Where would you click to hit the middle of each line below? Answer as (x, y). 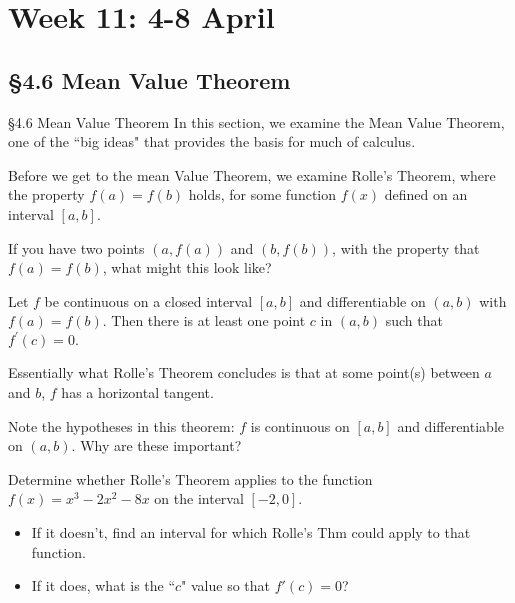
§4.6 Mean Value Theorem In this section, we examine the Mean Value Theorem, (256, 121)
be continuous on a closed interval (148, 300)
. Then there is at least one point (204, 320)
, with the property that (406, 247)
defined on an (426, 194)
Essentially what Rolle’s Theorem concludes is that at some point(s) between (244, 372)
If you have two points (76, 247)
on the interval (199, 498)
